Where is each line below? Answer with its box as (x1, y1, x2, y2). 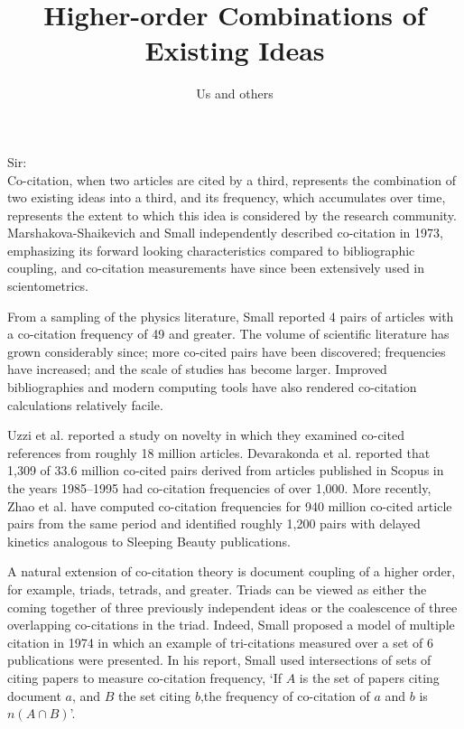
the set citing (118, 686, 191, 705)
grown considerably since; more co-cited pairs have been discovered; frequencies (7, 341, 446, 360)
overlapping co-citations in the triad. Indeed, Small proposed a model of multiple (7, 615, 455, 634)
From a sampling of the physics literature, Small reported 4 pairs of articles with (7, 306, 454, 325)
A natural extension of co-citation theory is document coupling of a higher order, (7, 562, 456, 581)
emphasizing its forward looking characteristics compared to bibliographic (7, 240, 415, 259)
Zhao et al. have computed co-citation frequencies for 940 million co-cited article (7, 496, 452, 515)
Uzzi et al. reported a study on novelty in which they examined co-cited (7, 425, 404, 444)
